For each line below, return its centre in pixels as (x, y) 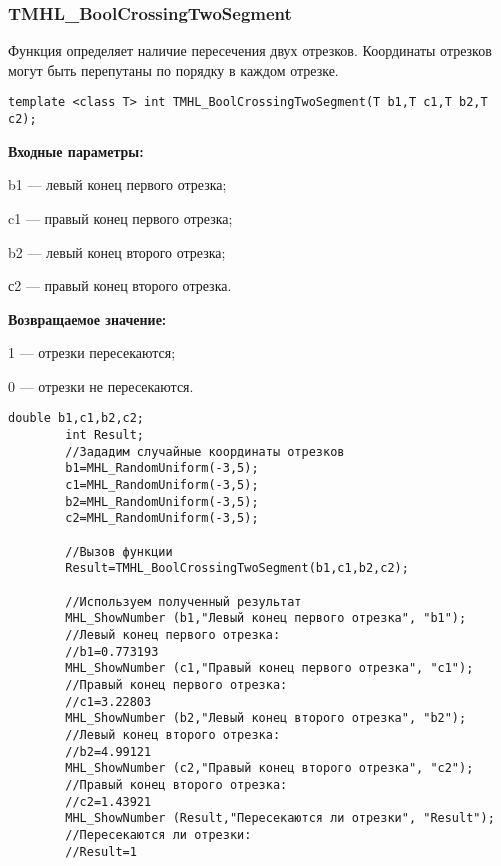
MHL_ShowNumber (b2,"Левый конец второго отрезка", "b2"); (266, 718)
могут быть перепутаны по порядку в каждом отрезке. (173, 69)
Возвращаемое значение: (87, 318)
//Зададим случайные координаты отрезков (205, 451)
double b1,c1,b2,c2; (76, 418)
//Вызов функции (119, 551)
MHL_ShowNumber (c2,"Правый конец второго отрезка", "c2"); (269, 768)
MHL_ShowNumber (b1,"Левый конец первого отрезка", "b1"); (266, 618)
